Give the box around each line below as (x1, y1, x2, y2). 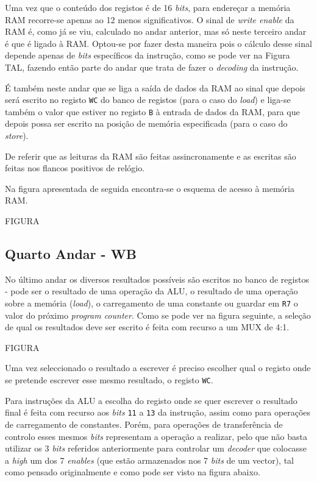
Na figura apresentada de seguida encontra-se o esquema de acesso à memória (5, 182, 294, 194)
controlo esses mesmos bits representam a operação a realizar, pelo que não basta (5, 430, 307, 442)
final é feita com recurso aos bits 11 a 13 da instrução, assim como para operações (5, 406, 311, 419)
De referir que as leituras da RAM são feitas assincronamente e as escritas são (5, 149, 296, 162)
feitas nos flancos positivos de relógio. (5, 161, 145, 174)
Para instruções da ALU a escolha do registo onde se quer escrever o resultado (5, 394, 297, 406)
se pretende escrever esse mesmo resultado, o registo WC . (5, 374, 213, 386)
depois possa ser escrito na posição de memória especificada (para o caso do (5, 117, 288, 130)
